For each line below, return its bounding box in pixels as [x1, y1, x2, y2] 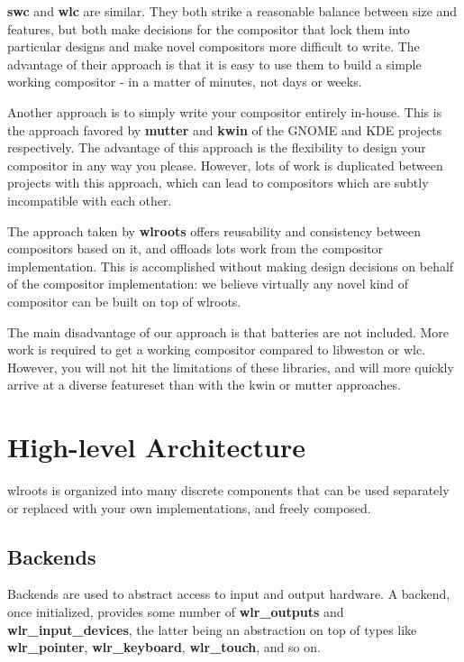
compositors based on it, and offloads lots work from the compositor [7, 239, 384, 258]
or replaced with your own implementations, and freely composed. [7, 498, 371, 517]
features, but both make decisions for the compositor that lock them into [7, 19, 410, 38]
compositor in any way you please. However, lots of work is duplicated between [7, 155, 443, 174]
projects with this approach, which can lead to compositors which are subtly [7, 173, 429, 192]
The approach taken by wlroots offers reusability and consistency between [7, 221, 422, 240]
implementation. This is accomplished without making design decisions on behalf [7, 256, 454, 275]
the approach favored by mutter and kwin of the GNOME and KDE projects [7, 120, 442, 139]
